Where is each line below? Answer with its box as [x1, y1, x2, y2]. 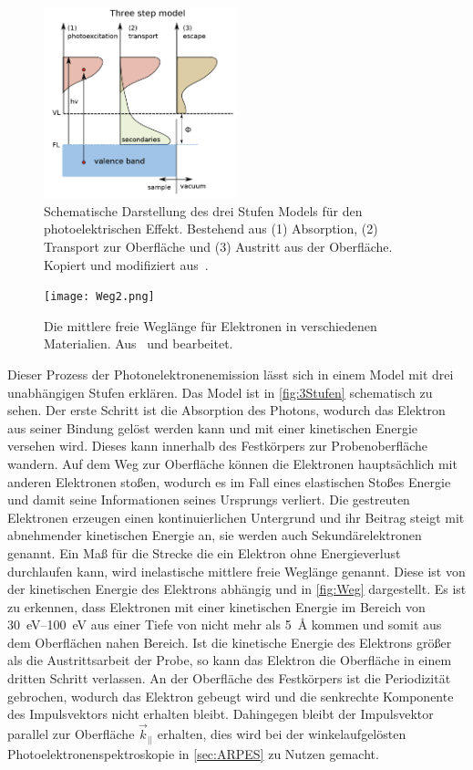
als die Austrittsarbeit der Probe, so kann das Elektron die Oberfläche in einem [7, 650, 452, 670]
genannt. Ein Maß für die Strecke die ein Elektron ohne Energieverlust [7, 543, 401, 562]
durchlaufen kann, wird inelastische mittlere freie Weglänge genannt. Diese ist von [7, 561, 466, 580]
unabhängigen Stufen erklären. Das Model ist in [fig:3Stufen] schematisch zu [7, 382, 433, 401]
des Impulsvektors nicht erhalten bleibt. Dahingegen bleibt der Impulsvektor [7, 704, 434, 723]
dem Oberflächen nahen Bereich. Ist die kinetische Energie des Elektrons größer [7, 632, 452, 651]
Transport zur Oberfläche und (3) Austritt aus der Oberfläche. [44, 236, 393, 255]
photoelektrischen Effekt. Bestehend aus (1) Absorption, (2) [44, 219, 378, 238]
